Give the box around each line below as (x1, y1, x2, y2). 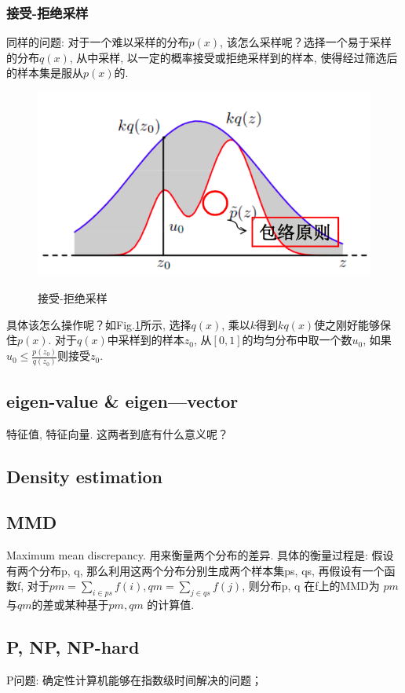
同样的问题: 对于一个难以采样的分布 (6, 34, 189, 50)
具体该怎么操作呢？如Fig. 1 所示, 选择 (6, 316, 192, 332)
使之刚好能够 (314, 316, 381, 332)
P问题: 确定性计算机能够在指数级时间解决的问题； (6, 671, 263, 687)
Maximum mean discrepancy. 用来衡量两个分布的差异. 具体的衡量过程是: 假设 (6, 547, 394, 563)
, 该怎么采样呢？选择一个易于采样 (220, 34, 392, 50)
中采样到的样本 (107, 332, 184, 348)
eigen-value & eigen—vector (6, 388, 239, 412)
